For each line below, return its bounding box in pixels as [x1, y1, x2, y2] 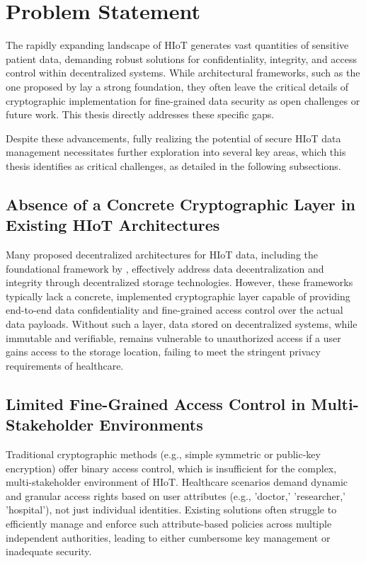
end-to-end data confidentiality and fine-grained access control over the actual [6, 302, 343, 317]
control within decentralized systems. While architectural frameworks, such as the [6, 65, 360, 80]
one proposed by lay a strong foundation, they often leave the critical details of [6, 79, 349, 93]
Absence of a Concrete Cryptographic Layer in [6, 193, 355, 215]
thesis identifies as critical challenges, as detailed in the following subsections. [6, 158, 341, 173]
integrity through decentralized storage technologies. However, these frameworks [6, 275, 353, 290]
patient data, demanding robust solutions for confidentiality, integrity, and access [6, 51, 358, 66]
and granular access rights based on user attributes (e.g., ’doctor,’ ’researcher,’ [6, 488, 346, 503]
